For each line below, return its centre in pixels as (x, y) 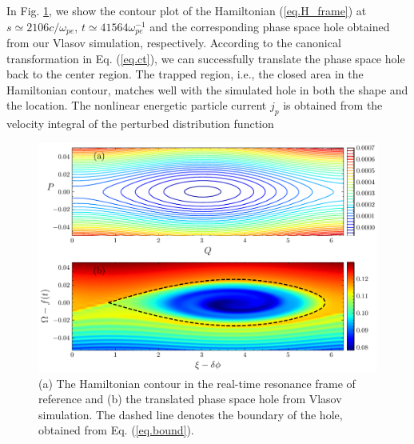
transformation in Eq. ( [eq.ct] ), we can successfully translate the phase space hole (206, 58)
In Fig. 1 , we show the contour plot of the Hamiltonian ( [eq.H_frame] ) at (187, 10)
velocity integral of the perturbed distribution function (140, 124)
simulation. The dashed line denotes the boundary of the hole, (191, 414)
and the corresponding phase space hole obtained (270, 26)
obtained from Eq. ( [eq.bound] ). (116, 430)
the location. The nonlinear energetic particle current (137, 105)
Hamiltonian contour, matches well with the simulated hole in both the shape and (207, 89)
